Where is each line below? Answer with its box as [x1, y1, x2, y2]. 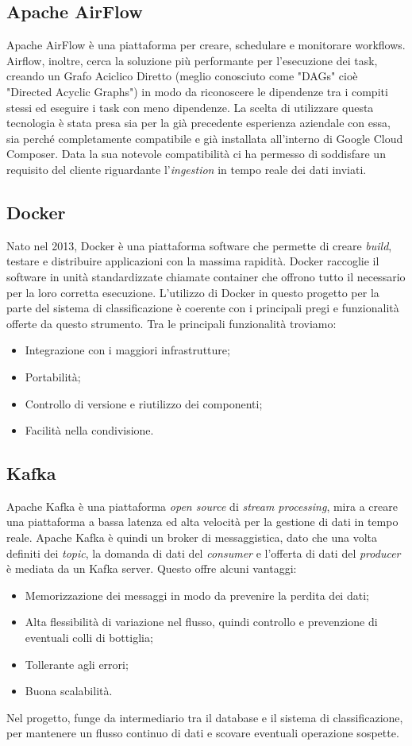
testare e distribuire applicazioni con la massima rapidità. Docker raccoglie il [6, 253, 379, 269]
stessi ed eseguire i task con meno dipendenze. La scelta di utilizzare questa [6, 99, 374, 115]
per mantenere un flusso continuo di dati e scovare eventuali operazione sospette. [6, 725, 399, 741]
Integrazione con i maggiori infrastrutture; [25, 342, 230, 358]
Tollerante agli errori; [25, 655, 129, 672]
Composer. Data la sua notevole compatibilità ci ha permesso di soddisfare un [6, 145, 386, 162]
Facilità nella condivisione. [25, 422, 154, 439]
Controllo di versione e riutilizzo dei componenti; [25, 395, 263, 412]
